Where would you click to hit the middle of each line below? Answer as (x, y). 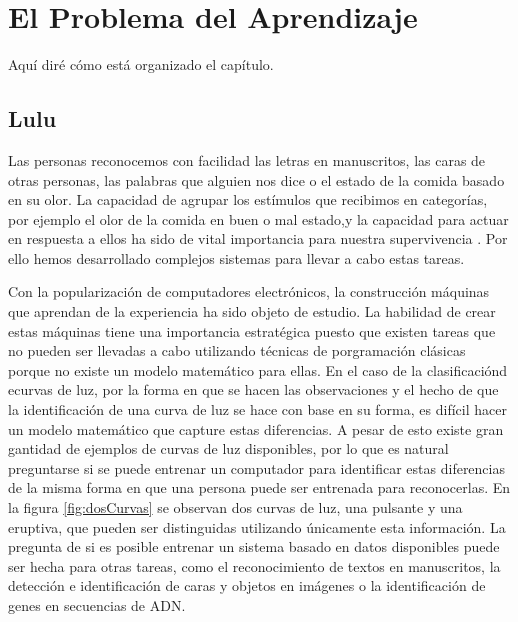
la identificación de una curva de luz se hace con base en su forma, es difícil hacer (257, 409)
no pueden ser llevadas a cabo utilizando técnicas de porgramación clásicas (237, 350)
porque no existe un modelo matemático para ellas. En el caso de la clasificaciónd (258, 369)
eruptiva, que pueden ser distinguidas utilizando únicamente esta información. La (257, 526)
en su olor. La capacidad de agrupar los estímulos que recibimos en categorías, (248, 199)
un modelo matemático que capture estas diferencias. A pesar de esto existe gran (256, 428)
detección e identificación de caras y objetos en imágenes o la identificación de (247, 585)
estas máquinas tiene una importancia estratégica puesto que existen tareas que (252, 330)
